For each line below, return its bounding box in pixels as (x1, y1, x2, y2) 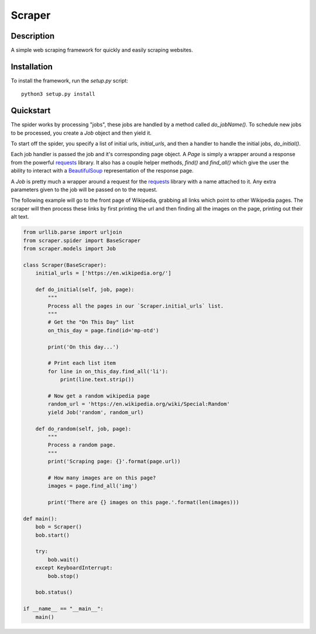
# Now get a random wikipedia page (47, 392, 150, 399)
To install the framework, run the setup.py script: (11, 77, 128, 84)
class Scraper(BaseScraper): (23, 261, 107, 268)
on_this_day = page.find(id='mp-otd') (47, 327, 159, 333)
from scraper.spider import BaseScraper (23, 237, 140, 244)
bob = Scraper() (35, 523, 82, 530)
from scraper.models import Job (23, 245, 116, 251)
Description (11, 31, 55, 41)
